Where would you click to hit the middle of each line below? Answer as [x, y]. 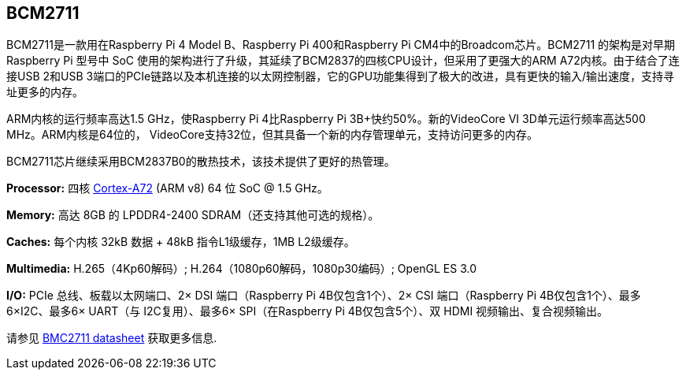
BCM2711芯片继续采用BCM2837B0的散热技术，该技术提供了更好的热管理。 [201, 162]
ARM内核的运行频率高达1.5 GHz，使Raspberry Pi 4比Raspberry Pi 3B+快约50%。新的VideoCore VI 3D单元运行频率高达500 [326, 119]
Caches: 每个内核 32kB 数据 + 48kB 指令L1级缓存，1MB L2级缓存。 [181, 242]
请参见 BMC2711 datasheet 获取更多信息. [112, 338]
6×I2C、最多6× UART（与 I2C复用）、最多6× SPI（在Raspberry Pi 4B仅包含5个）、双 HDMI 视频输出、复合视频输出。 [308, 311]
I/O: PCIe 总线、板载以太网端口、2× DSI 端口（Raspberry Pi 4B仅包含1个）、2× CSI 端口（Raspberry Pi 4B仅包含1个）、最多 [324, 296]
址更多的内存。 [45, 92]
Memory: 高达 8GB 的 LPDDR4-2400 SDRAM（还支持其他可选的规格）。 [193, 215]
